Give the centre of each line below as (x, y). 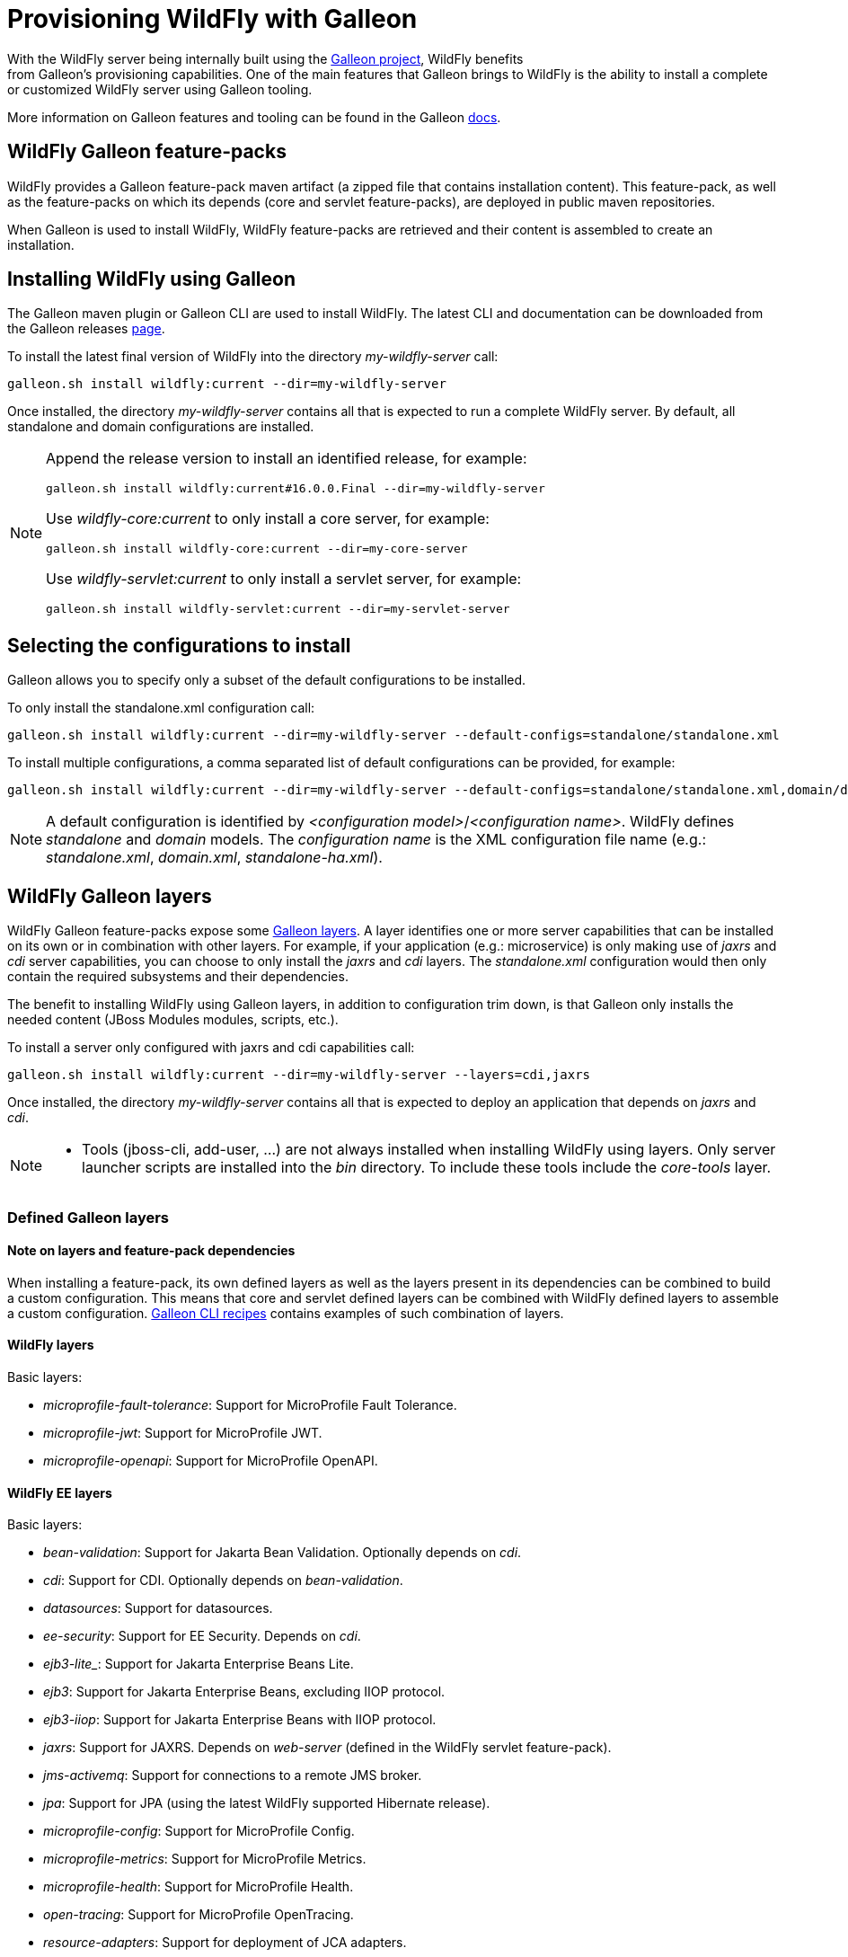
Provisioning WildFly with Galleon (212, 19)
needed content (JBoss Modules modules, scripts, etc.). (173, 1020)
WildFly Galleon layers (110, 896)
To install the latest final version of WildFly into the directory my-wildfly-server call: (253, 357)
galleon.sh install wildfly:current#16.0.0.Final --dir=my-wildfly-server (296, 489)
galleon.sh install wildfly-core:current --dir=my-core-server (257, 549)
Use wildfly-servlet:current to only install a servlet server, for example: (284, 579)
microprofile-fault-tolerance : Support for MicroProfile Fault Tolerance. (250, 1404)
